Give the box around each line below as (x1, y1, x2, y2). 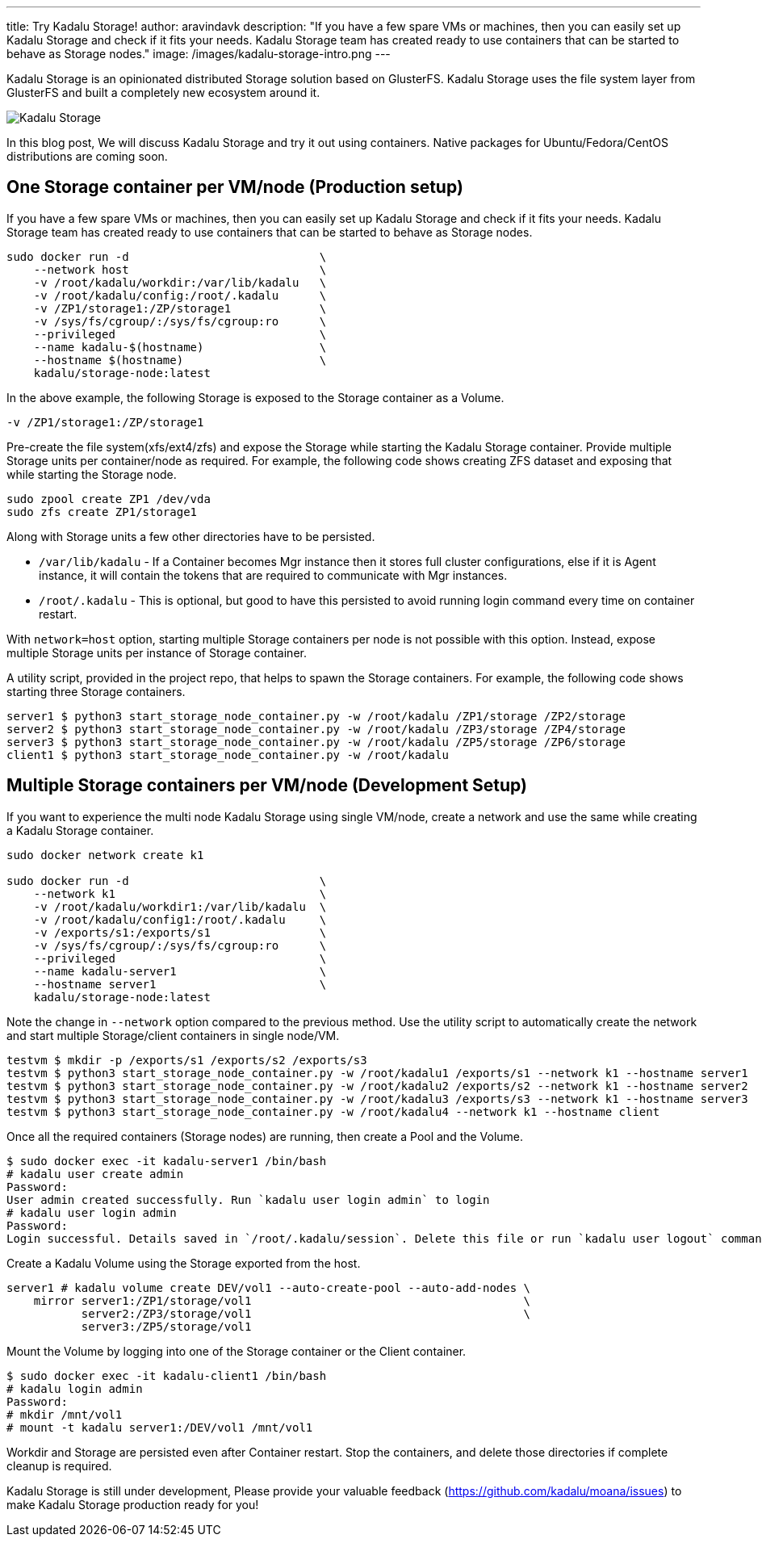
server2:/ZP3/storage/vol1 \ (81, 1306, 531, 1320)
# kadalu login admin (6, 1382, 143, 1395)
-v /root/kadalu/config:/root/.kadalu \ (33, 288, 327, 302)
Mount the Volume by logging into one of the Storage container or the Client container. (6, 1344, 467, 1358)
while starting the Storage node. (6, 467, 177, 481)
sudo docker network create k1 (6, 848, 204, 862)
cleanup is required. (6, 1458, 112, 1473)
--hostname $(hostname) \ (33, 353, 327, 367)
